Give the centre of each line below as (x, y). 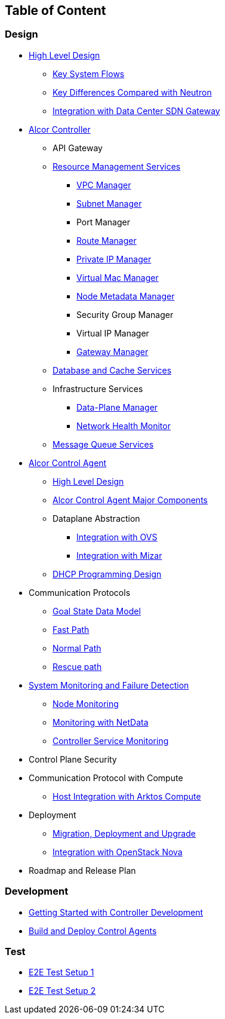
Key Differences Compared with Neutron (132, 92)
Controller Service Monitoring (111, 740)
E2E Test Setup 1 (61, 972)
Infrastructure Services (98, 388)
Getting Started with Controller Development (116, 912)
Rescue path (77, 666)
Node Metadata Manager (126, 296)
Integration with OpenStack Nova (118, 852)
